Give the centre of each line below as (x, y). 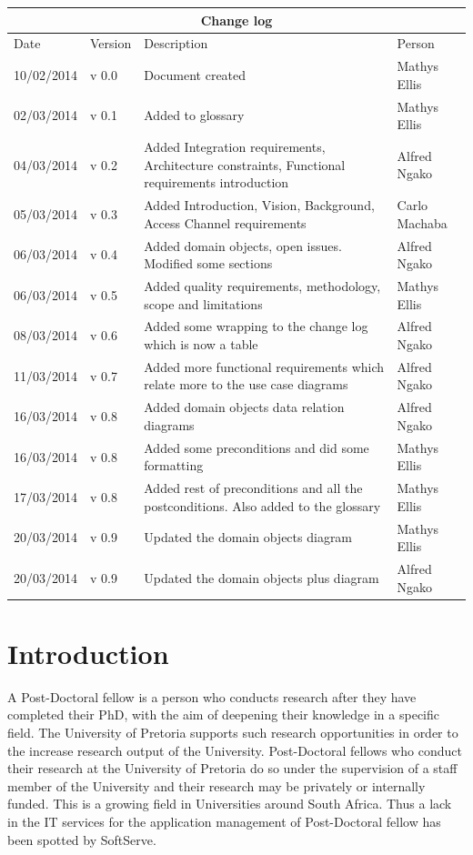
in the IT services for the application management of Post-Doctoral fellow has (224, 821)
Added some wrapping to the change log (256, 326)
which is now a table (201, 344)
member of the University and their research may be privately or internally (216, 785)
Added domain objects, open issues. (243, 245)
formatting (174, 465)
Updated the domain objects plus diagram (262, 577)
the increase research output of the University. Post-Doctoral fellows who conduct (235, 750)
